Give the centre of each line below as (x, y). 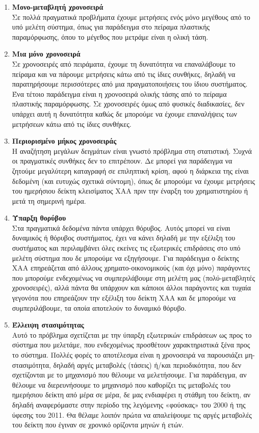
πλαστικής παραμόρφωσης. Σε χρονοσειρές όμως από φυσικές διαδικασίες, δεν (128, 104)
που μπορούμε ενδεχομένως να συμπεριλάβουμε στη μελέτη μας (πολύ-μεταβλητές (133, 277)
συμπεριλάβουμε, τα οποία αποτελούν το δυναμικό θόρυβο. (99, 307)
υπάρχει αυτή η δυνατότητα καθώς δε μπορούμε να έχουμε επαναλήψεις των (124, 113)
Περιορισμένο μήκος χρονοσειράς (64, 141)
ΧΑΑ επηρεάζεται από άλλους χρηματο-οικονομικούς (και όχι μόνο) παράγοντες (131, 268)
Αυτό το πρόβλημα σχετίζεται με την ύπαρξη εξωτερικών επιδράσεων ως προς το (132, 334)
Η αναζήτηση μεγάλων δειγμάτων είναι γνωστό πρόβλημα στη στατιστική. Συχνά (132, 151)
